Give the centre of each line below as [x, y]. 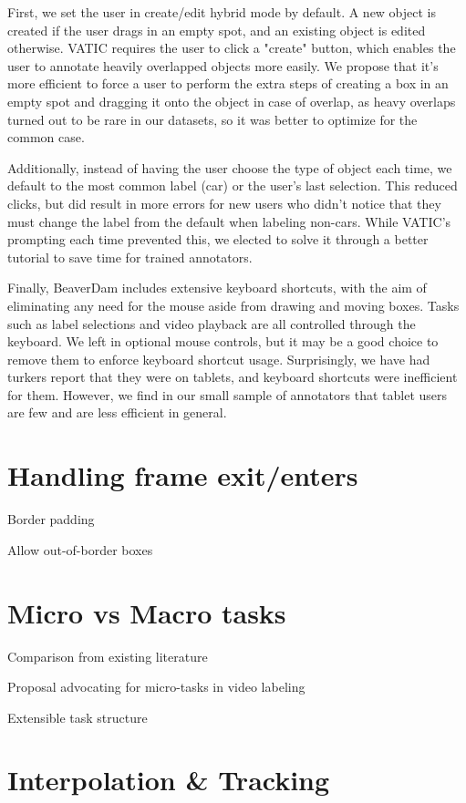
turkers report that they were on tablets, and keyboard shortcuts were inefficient [233, 377]
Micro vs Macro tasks [147, 612]
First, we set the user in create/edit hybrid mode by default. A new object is [222, 12]
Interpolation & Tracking [169, 780]
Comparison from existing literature [108, 656]
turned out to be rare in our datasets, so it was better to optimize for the [212, 119]
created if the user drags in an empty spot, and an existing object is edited [217, 30]
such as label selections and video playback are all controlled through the [212, 323]
